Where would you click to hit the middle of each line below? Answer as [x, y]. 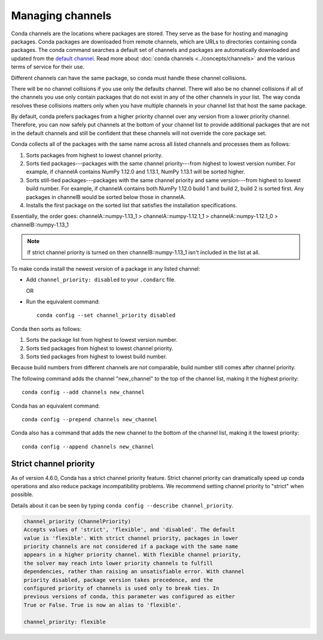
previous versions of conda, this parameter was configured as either [129, 597]
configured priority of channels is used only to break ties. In [121, 588]
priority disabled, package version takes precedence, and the [118, 580]
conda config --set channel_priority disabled [106, 316]
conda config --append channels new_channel [88, 446]
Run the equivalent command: [63, 302]
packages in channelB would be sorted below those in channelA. [106, 197]
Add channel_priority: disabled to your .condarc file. [101, 280]
